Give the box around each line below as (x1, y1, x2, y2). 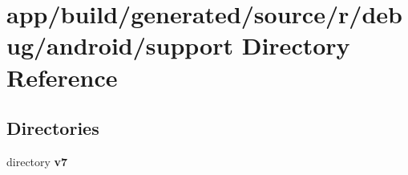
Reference (6, 60, 118, 93)
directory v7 (6, 153, 68, 169)
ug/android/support (6, 29, 233, 62)
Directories (6, 116, 99, 140)
